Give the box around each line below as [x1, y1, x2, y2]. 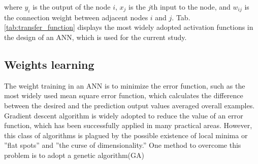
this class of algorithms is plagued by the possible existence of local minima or [4, 130, 248, 140]
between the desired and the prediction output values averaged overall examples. [4, 100, 255, 110]
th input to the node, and [151, 2, 231, 12]
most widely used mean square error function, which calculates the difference [4, 90, 243, 101]
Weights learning [4, 56, 94, 72]
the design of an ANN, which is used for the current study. [4, 31, 187, 42]
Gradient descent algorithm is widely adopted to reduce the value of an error [4, 110, 243, 120]
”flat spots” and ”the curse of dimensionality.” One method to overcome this [4, 140, 241, 150]
